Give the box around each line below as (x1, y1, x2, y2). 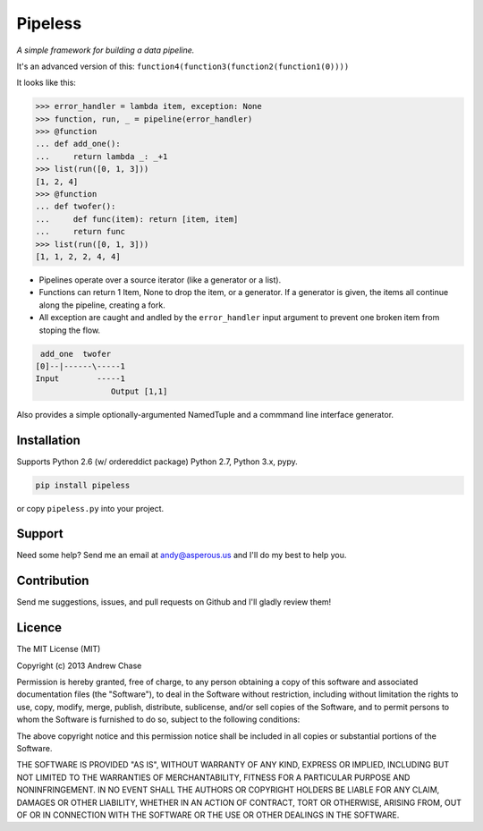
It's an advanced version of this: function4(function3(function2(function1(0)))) (16, 61, 350, 72)
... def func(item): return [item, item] (35, 214, 239, 224)
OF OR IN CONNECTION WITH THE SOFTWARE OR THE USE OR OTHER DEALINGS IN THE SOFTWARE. (16, 810, 400, 820)
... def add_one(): (35, 139, 121, 149)
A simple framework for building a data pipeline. (16, 45, 195, 55)
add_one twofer (40, 349, 112, 359)
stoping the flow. (38, 325, 101, 335)
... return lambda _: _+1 (35, 151, 168, 161)
